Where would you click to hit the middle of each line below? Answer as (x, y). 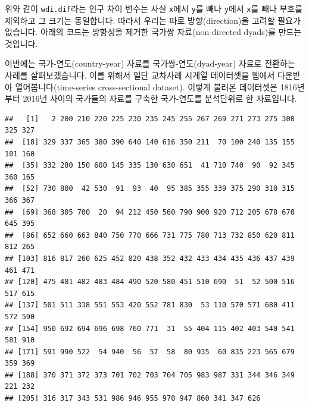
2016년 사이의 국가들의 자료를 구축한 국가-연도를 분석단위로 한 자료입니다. (160, 98)
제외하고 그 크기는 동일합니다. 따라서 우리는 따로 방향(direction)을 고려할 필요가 (153, 20)
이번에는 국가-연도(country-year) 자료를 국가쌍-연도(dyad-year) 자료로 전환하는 (150, 63)
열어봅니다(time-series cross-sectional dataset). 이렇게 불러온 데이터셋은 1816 (156, 86)
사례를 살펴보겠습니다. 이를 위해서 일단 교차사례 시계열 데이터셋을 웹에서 (140, 75)
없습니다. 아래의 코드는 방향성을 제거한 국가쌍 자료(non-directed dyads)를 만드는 (153, 32)
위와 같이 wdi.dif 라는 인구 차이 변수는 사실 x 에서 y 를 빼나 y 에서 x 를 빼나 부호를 (154, 8)
